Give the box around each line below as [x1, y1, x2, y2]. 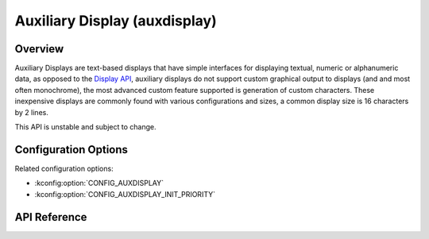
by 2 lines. [14, 107, 49, 117]
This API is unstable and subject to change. [14, 122, 157, 132]
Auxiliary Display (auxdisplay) [14, 12, 218, 29]
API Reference [14, 210, 87, 224]
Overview [14, 42, 64, 56]
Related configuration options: [14, 164, 114, 173]
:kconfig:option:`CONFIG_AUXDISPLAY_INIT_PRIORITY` [34, 189, 216, 199]
